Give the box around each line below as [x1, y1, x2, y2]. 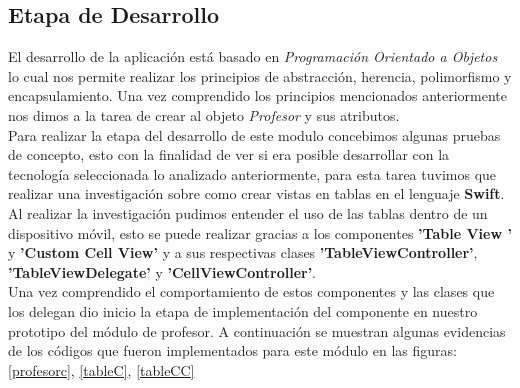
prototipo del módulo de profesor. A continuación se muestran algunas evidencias [8, 320, 506, 341]
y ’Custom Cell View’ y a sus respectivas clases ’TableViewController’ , [8, 242, 478, 263]
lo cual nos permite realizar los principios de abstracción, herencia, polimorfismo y [8, 65, 512, 86]
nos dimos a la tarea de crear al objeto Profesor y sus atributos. [8, 104, 400, 125]
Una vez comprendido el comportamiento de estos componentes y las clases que [8, 281, 495, 302]
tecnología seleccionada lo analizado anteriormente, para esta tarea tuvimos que [8, 163, 497, 184]
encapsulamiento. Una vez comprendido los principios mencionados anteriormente [8, 85, 508, 106]
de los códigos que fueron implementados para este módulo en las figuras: [8, 340, 457, 361]
